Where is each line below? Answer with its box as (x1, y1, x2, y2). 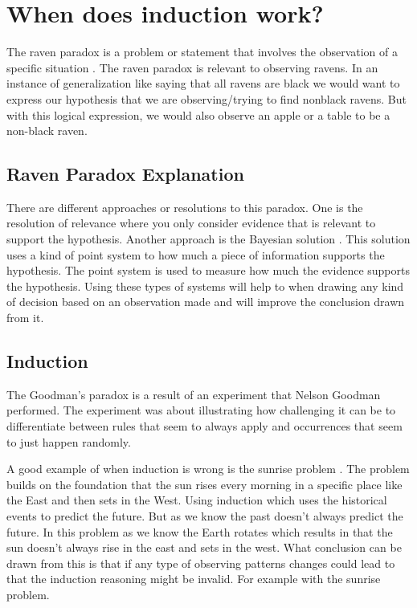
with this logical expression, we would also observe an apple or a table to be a (6, 106, 390, 123)
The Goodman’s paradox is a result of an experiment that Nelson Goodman (6, 386, 381, 402)
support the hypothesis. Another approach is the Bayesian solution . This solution (6, 231, 411, 247)
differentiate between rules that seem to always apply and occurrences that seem (6, 418, 403, 435)
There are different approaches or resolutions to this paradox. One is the (6, 198, 363, 215)
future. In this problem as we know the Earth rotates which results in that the (6, 523, 393, 540)
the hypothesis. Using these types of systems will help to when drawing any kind (6, 277, 404, 294)
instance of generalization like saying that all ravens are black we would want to (6, 75, 400, 92)
